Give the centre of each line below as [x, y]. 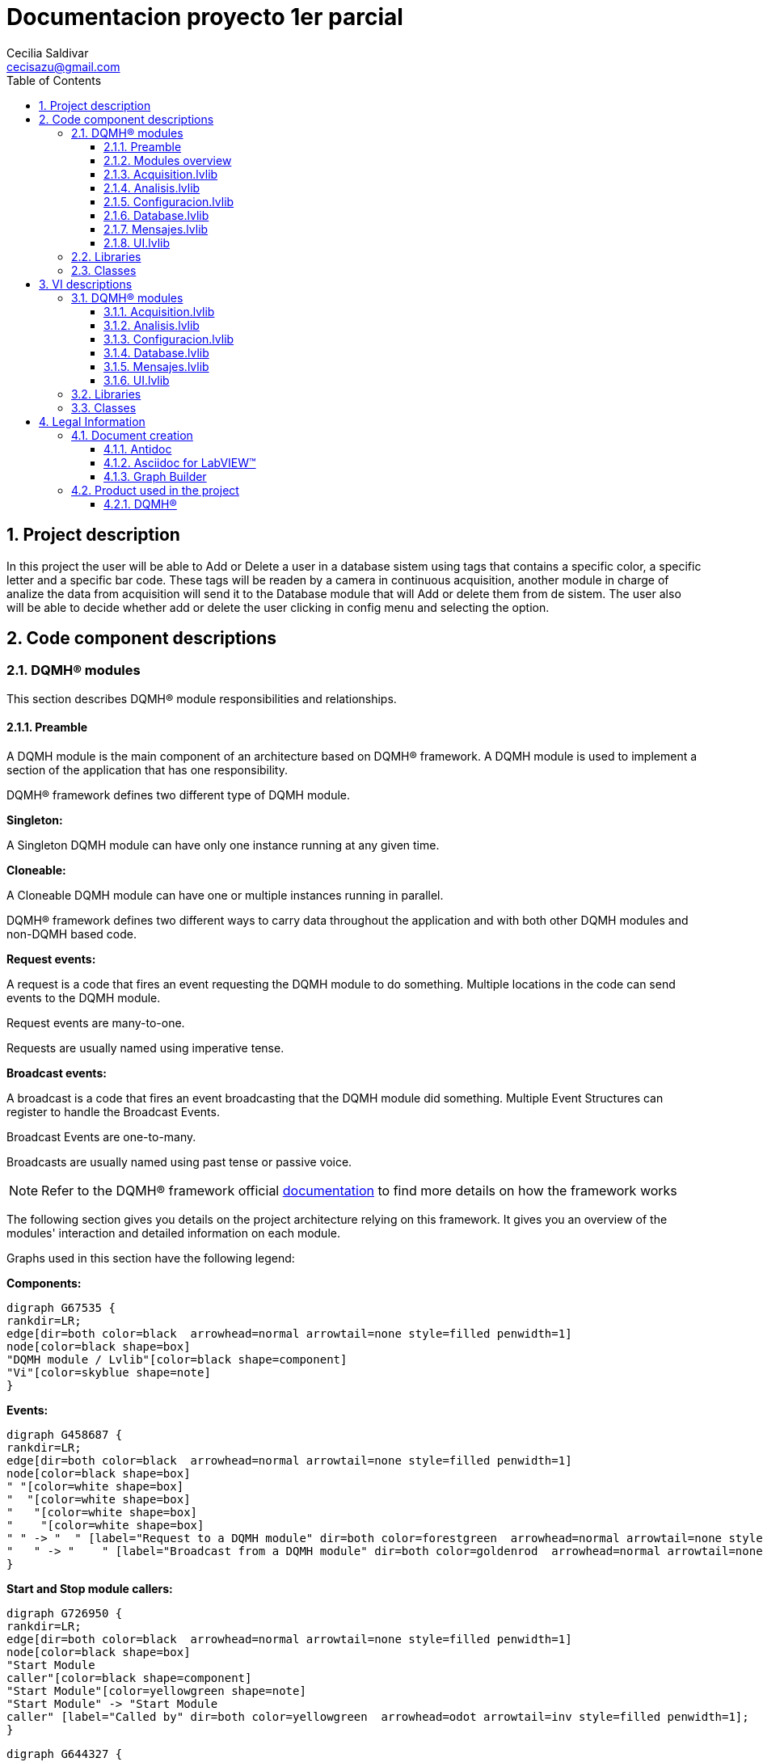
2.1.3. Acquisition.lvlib [161, 174]
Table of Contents [54, 80]
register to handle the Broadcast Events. [113, 1112]
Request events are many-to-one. [96, 1023]
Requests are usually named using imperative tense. [145, 1048]
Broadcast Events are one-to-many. [101, 1137]
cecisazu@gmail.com [63, 66]
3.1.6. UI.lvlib [137, 380]
